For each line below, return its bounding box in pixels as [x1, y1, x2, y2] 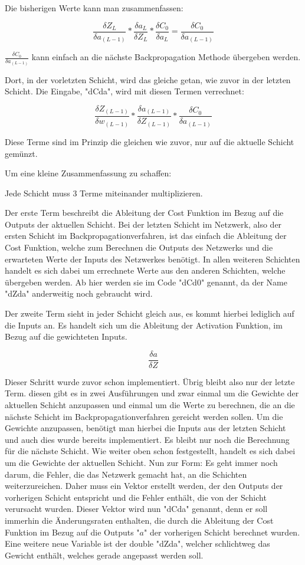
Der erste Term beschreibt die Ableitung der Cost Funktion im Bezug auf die [5, 206, 284, 219]
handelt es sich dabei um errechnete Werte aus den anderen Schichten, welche [5, 264, 286, 277]
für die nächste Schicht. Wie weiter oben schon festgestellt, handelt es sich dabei [5, 445, 296, 457]
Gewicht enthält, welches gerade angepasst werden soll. [5, 548, 204, 561]
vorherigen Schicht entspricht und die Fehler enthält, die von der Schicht [5, 491, 267, 503]
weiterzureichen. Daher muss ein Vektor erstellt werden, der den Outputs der [5, 479, 283, 492]
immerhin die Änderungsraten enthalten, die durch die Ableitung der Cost [5, 514, 274, 526]
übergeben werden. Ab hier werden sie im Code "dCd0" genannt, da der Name [5, 275, 287, 288]
